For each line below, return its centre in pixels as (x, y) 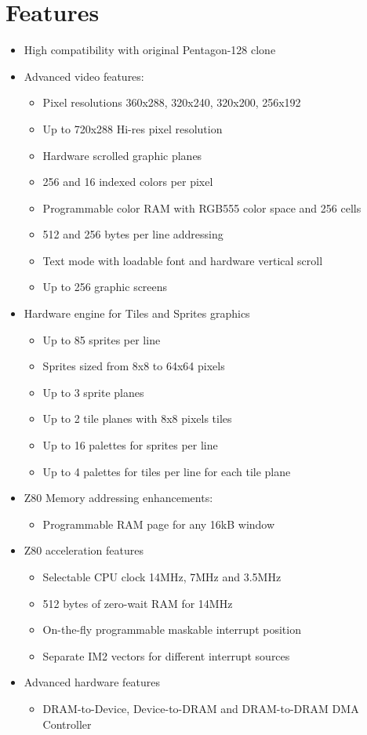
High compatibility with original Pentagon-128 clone (150, 50)
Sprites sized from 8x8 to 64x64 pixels (134, 366)
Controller (67, 724)
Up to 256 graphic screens (105, 287)
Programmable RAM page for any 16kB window (159, 524)
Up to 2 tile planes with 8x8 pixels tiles (137, 418)
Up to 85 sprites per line (102, 339)
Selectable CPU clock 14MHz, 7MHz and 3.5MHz (162, 577)
